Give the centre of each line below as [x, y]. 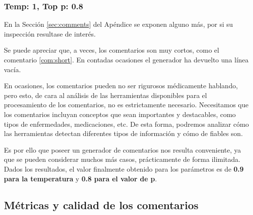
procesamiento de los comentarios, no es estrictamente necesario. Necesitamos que [126, 105]
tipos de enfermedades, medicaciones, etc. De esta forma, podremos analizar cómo [126, 124]
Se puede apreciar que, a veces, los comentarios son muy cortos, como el [112, 50]
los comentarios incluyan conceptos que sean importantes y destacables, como [120, 114]
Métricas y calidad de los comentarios [101, 205]
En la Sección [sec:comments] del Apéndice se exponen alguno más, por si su [118, 24]
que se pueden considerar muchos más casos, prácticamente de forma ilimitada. [122, 159]
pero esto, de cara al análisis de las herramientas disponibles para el [105, 95]
